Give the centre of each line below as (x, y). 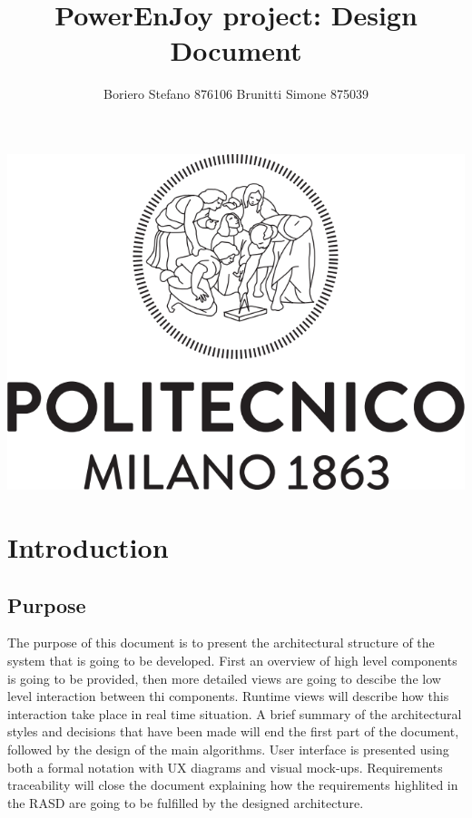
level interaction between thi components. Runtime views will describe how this (228, 696)
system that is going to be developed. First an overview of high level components (232, 661)
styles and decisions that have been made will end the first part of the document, (233, 731)
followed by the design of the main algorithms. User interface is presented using (228, 750)
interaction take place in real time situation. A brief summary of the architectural (235, 713)
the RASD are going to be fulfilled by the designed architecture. (186, 802)
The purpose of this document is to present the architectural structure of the (221, 643)
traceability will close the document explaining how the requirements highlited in (233, 785)
